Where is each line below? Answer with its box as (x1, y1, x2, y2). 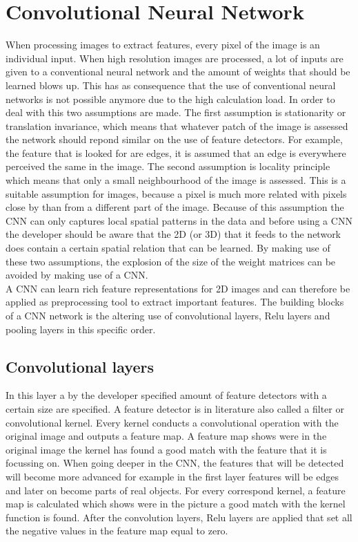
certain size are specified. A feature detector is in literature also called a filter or (6, 401, 344, 415)
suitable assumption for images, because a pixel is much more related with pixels (6, 186, 347, 200)
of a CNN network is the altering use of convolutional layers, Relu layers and (6, 308, 330, 322)
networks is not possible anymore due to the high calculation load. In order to (6, 91, 335, 106)
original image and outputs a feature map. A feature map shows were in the (6, 429, 327, 443)
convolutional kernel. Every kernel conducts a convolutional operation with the (6, 415, 339, 429)
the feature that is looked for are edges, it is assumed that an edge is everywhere (6, 145, 346, 160)
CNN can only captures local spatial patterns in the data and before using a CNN (6, 213, 352, 227)
